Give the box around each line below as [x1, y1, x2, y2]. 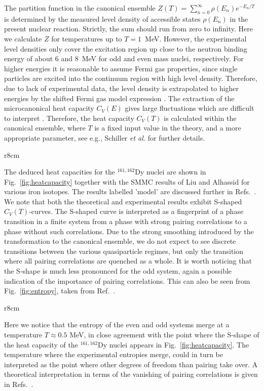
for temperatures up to [51, 33, 122, 44]
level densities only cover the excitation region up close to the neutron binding [4, 43, 247, 54]
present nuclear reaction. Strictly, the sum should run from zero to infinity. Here [4, 23, 253, 34]
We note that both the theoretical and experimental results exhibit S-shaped [4, 196, 242, 206]
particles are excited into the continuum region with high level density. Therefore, [4, 73, 257, 83]
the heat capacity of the [4, 339, 78, 350]
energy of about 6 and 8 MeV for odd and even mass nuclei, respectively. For [4, 53, 244, 64]
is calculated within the [164, 112, 237, 123]
